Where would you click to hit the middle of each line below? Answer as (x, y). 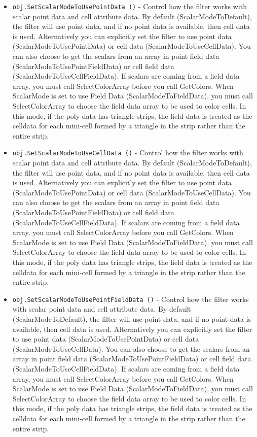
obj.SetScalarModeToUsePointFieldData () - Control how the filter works (131, 299)
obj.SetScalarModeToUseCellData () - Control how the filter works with (128, 153)
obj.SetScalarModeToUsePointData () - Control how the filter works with (130, 6)
